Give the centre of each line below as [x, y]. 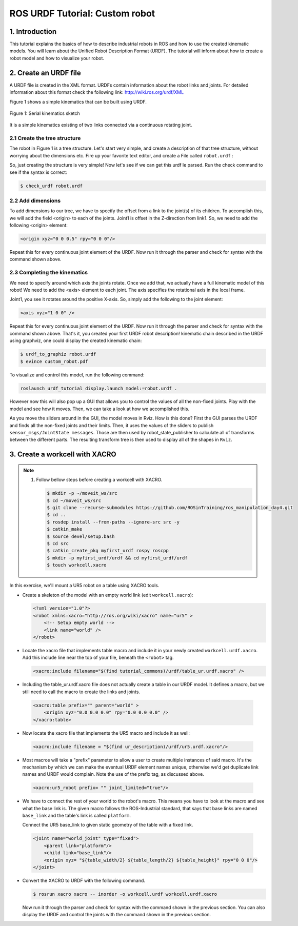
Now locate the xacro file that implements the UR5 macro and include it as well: [106, 733]
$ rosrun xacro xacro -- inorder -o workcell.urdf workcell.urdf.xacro [125, 894]
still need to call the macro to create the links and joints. [81, 692]
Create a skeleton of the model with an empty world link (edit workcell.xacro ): [108, 595]
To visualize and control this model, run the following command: [77, 375]
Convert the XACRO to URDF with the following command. [84, 880]
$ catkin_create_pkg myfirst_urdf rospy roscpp [108, 551]
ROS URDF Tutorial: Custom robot [82, 13]
